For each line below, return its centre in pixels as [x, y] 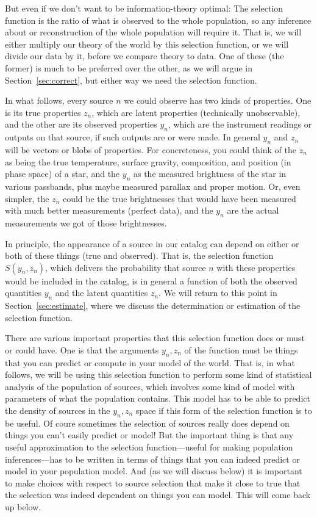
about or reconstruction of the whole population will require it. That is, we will [153, 32]
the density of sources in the [58, 410]
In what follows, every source [59, 100]
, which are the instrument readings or [240, 124]
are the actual [253, 210]
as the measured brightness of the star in [210, 174]
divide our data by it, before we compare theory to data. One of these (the [144, 56]
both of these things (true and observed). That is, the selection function [139, 255]
